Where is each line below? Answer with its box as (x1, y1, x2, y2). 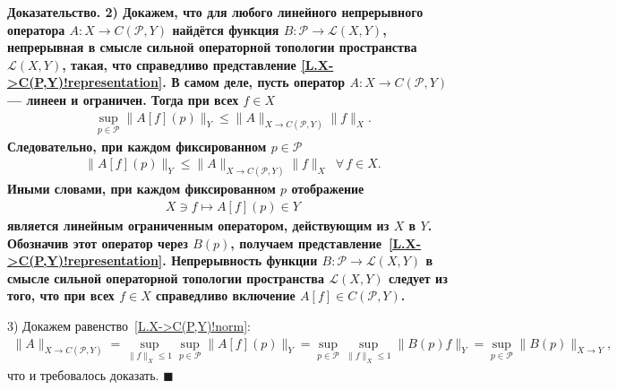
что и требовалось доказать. (7, 365, 159, 384)
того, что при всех (7, 286, 115, 305)
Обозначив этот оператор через (7, 233, 188, 252)
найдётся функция (172, 20, 279, 39)
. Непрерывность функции (162, 251, 318, 270)
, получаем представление (230, 233, 381, 252)
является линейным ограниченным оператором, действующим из (7, 215, 390, 234)
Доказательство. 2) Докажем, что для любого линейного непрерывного (7, 3, 424, 21)
